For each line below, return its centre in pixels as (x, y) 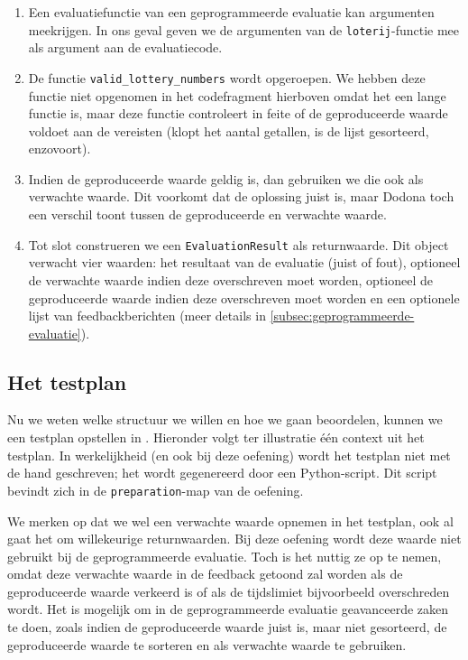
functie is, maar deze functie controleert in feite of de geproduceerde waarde (238, 113)
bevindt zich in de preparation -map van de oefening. (156, 490)
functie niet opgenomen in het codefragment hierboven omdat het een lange (237, 95)
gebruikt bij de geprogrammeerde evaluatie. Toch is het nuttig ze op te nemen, (225, 556)
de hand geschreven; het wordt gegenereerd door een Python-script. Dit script (222, 473)
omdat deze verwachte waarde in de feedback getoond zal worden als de (205, 574)
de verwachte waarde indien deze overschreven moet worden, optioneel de (231, 279)
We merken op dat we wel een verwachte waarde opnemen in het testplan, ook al (230, 521)
